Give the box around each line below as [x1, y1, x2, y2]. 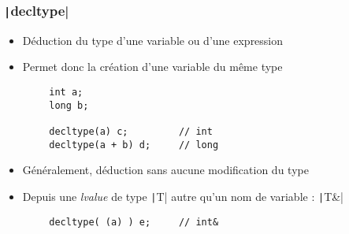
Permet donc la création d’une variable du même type [22, 58, 283, 75]
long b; [49, 99, 89, 111]
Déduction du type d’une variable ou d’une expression [22, 32, 284, 48]
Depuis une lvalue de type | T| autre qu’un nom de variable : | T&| [22, 188, 344, 204]
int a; [49, 86, 84, 98]
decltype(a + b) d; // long [49, 139, 219, 150]
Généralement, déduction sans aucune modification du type [22, 162, 309, 178]
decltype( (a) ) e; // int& [49, 216, 219, 228]
